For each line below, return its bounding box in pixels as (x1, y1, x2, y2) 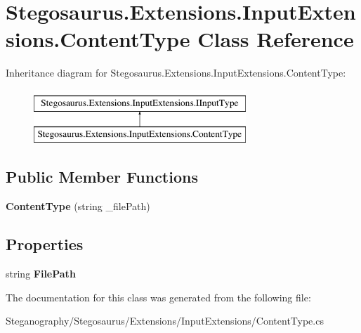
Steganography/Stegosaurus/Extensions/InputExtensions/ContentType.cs (6, 313, 324, 328)
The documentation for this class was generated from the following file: (6, 289, 311, 304)
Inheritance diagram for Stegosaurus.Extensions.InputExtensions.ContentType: (6, 65, 346, 80)
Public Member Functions (6, 166, 198, 188)
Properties (6, 233, 84, 255)
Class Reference (197, 25, 354, 53)
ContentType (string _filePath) (6, 199, 150, 214)
